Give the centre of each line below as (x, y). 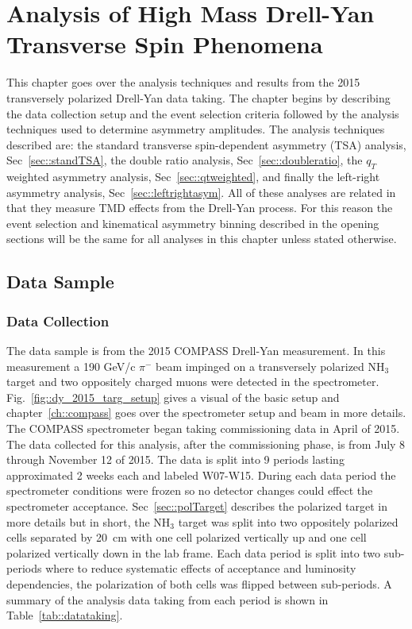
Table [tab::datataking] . (65, 615)
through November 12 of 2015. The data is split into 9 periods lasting (175, 459)
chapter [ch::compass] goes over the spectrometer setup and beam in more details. (206, 413)
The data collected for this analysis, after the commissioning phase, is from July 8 (206, 444)
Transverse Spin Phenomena (165, 44)
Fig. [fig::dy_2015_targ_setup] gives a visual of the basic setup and (173, 397)
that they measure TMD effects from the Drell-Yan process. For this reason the (200, 208)
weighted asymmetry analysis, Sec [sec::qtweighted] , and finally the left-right (193, 177)
